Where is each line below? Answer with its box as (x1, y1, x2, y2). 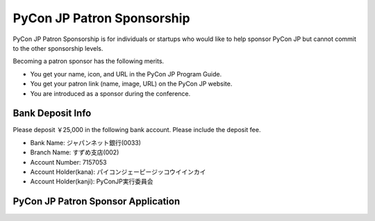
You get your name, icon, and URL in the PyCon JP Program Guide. (30, 69, 222, 78)
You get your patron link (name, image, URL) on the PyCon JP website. (30, 80, 233, 88)
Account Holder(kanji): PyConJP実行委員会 (30, 177, 153, 186)
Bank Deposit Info (12, 108, 92, 120)
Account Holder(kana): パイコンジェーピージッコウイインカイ (30, 167, 206, 176)
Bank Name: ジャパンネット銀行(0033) (30, 138, 142, 147)
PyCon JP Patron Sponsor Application (12, 195, 181, 208)
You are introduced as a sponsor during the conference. (30, 89, 191, 97)
